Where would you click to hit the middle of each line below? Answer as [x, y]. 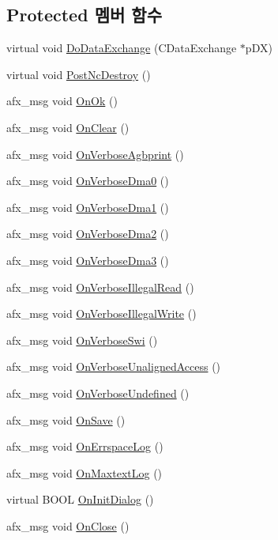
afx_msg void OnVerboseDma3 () [88, 260]
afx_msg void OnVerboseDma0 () [88, 181]
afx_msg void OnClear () [68, 127]
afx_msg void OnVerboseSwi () [82, 340]
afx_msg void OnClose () [68, 525]
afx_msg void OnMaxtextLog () [85, 472]
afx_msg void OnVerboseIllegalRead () [100, 287]
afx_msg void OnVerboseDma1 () [88, 207]
